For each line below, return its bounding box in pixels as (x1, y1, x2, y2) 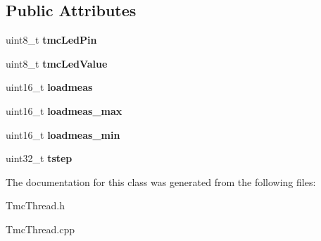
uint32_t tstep (6, 151, 73, 166)
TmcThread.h (6, 198, 65, 213)
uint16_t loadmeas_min (6, 127, 120, 142)
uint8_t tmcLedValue (6, 56, 108, 70)
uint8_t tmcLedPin (6, 32, 97, 47)
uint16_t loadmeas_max (6, 103, 122, 118)
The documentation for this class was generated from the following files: (6, 174, 316, 189)
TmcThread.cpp (6, 221, 75, 236)
